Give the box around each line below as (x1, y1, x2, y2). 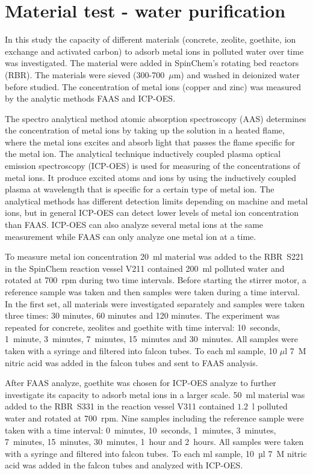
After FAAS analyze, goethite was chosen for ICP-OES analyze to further (5, 376, 276, 389)
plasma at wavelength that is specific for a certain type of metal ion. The (5, 183, 274, 195)
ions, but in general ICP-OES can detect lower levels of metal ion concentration (5, 206, 299, 219)
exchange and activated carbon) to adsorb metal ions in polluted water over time (5, 44, 304, 57)
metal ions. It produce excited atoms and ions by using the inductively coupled (5, 171, 297, 183)
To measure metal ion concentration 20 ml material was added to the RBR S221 (5, 250, 305, 263)
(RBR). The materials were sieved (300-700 (5, 68, 165, 81)
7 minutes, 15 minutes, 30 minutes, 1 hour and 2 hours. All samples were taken (5, 435, 304, 448)
